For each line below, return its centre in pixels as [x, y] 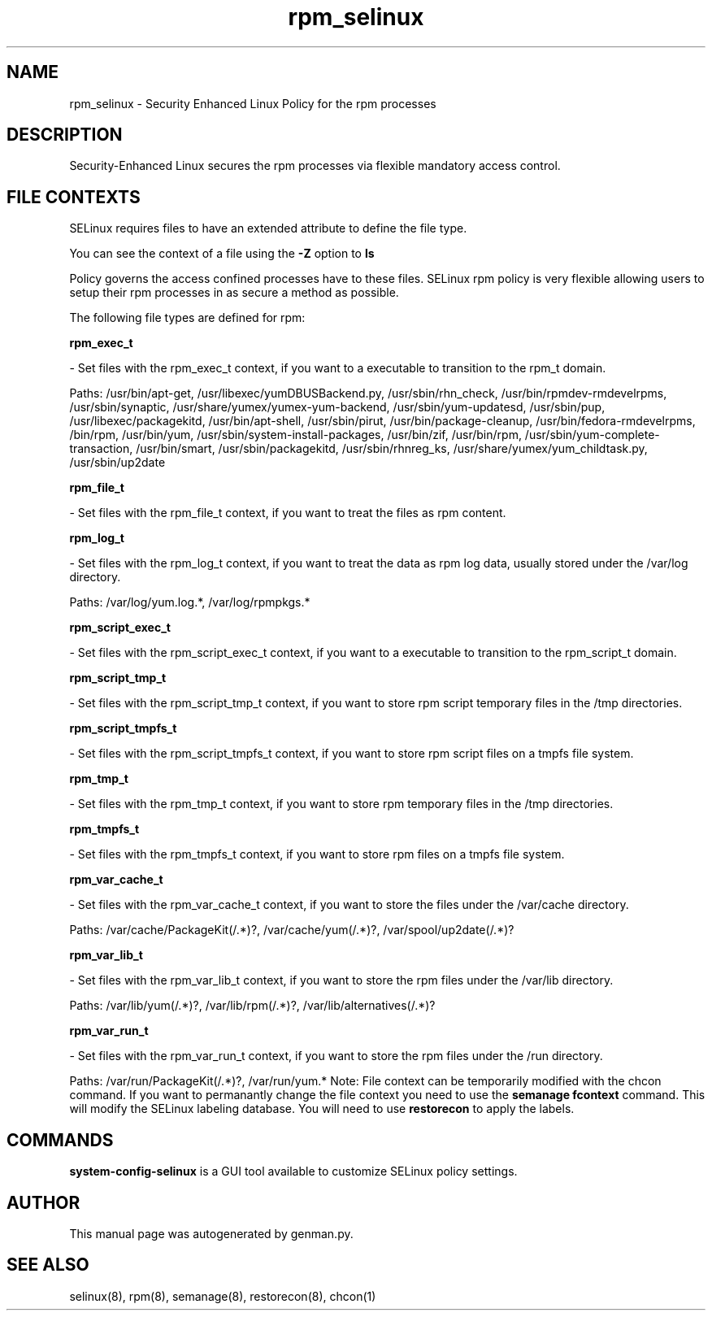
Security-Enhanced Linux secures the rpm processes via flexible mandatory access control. [315, 166]
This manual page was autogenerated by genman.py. [211, 1233]
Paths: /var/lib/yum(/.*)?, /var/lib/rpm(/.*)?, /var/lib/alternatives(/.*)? [252, 1006]
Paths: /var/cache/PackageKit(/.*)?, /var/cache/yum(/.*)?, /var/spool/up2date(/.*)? [292, 930]
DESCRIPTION [65, 135]
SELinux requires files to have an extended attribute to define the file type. [268, 228]
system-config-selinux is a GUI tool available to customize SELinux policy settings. [293, 1171]
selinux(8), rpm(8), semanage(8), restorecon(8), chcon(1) [223, 1296]
